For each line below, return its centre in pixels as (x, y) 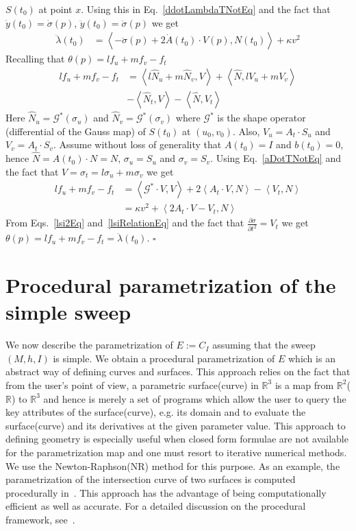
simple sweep (68, 312)
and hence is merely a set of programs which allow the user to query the (195, 398)
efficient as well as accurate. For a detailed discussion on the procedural (156, 506)
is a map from (304, 385)
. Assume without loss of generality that (137, 144)
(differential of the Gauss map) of (76, 131)
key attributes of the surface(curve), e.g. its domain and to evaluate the (156, 412)
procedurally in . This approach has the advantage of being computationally (166, 492)
